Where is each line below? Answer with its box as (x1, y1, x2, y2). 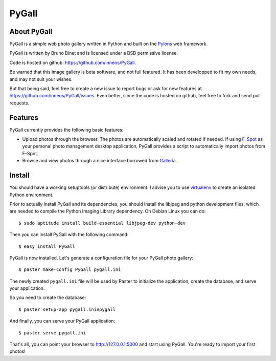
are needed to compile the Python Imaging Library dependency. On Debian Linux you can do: (9, 208, 206, 215)
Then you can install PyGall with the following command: (9, 231, 129, 238)
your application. (9, 285, 45, 291)
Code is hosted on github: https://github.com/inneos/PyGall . (9, 59, 136, 66)
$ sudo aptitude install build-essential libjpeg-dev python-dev (18, 220, 186, 226)
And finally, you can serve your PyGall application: (9, 318, 116, 324)
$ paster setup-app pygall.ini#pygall (18, 306, 116, 312)
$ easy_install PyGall (18, 243, 76, 249)
